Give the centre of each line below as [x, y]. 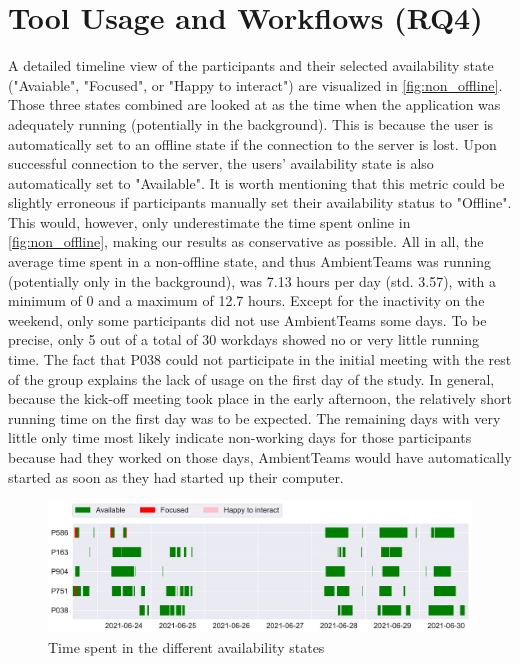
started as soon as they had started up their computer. [176, 476]
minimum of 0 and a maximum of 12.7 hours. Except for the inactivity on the [246, 300]
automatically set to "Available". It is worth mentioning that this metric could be [256, 182]
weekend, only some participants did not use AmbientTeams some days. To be [247, 319]
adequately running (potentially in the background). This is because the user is [251, 123]
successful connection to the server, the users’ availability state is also [221, 163]
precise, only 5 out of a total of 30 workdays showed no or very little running [243, 339]
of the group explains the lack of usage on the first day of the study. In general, [251, 378]
